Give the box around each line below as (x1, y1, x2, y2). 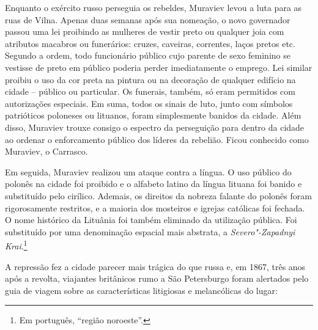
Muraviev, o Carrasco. (5, 145, 88, 158)
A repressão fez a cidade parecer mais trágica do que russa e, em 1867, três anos (5, 260, 306, 273)
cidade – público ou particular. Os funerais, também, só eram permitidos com (5, 85, 295, 98)
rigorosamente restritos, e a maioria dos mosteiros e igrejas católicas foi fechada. (5, 201, 305, 214)
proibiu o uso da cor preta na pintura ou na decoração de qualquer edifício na (5, 73, 296, 86)
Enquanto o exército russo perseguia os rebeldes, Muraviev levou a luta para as (5, 1, 302, 13)
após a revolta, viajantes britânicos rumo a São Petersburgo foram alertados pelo (5, 272, 309, 285)
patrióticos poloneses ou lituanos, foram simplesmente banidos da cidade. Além (5, 109, 301, 122)
